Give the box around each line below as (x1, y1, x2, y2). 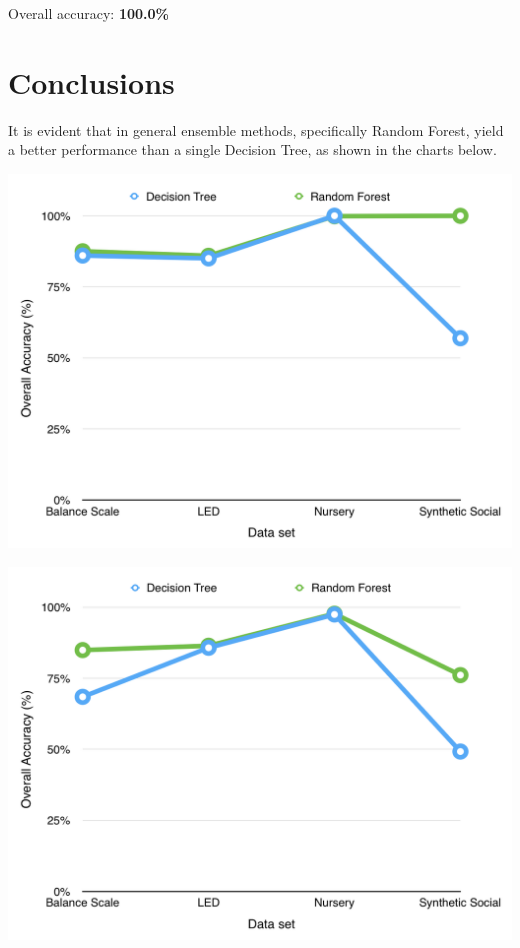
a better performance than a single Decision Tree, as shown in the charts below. (8, 139, 497, 160)
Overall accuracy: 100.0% (8, 3, 169, 23)
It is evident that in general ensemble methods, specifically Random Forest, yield (8, 119, 504, 140)
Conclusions (8, 61, 175, 102)
